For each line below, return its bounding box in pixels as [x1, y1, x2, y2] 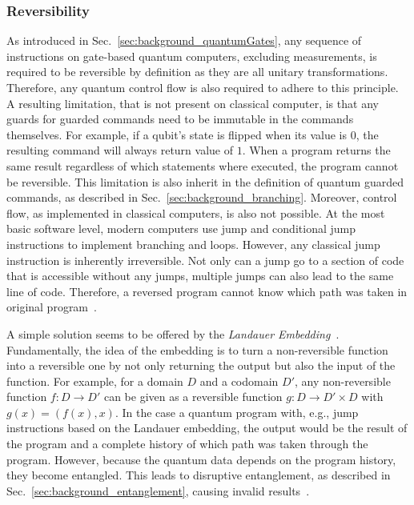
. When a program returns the [242, 142, 391, 158]
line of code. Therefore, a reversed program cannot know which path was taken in [6, 283, 408, 299]
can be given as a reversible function [103, 388, 283, 405]
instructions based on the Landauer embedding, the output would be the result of [6, 419, 408, 436]
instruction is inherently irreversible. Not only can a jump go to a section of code [6, 251, 404, 268]
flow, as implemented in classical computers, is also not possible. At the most [6, 204, 385, 221]
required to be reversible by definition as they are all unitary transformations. [6, 63, 388, 80]
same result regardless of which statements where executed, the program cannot [6, 157, 399, 174]
